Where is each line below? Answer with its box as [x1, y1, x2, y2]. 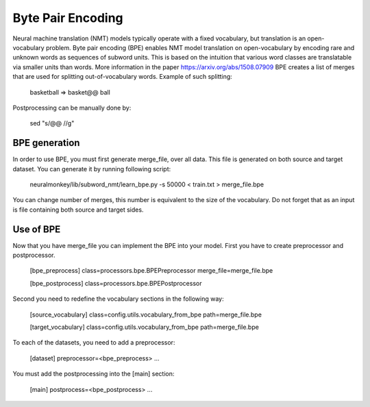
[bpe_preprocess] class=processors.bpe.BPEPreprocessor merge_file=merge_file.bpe [29, 267, 273, 275]
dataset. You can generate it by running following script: [12, 164, 171, 173]
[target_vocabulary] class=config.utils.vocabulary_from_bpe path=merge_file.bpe [29, 323, 260, 331]
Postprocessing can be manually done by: [12, 103, 132, 112]
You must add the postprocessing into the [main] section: [12, 370, 175, 378]
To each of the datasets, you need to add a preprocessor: [12, 338, 175, 347]
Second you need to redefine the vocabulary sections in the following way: [12, 295, 224, 303]
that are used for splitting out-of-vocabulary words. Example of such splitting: [12, 73, 232, 81]
